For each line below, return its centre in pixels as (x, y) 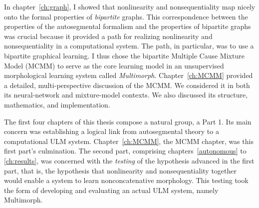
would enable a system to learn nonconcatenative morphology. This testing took (126, 180)
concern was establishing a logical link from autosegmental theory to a (112, 131)
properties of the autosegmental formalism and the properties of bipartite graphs (128, 26)
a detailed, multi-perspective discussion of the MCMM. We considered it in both (127, 85)
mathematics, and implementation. (57, 104)
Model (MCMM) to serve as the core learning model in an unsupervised (114, 65)
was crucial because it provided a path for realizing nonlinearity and (108, 36)
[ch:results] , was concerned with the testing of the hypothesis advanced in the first (129, 160)
